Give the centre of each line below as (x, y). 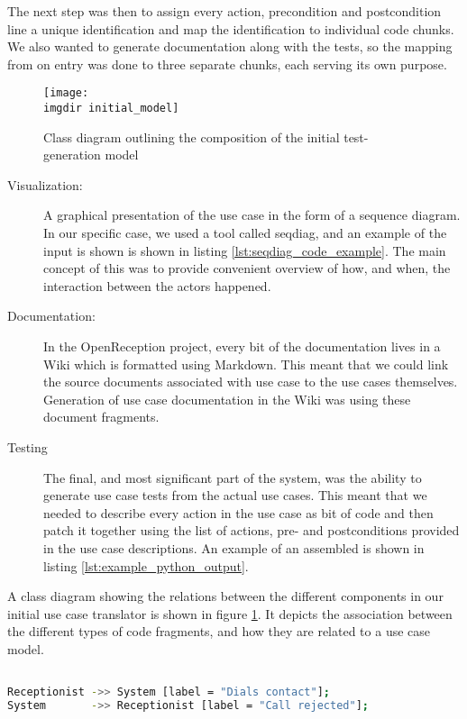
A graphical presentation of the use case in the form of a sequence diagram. (252, 215)
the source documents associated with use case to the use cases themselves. (251, 382)
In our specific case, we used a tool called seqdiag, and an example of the (245, 233)
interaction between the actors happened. (157, 285)
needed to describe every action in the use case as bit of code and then (238, 512)
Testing (27, 447)
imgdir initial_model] (111, 109)
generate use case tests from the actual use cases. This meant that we (235, 495)
